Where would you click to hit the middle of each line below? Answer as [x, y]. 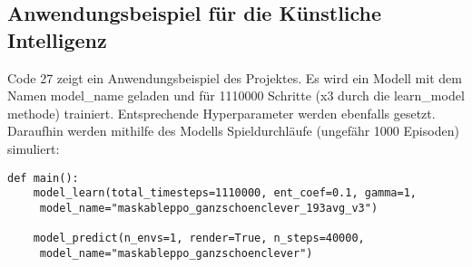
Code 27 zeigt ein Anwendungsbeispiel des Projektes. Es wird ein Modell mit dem [235, 77]
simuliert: [34, 148]
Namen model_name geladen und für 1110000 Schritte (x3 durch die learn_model [236, 95]
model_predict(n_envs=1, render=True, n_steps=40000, [199, 238]
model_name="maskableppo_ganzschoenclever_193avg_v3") [209, 208]
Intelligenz [57, 39]
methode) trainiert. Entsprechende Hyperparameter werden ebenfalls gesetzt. [221, 113]
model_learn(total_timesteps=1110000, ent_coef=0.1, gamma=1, [225, 193]
